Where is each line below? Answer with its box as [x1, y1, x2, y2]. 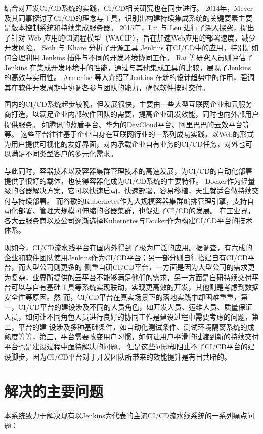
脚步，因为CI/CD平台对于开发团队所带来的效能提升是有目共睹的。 [11, 351, 231, 362]
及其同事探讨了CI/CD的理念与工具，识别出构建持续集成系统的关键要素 [4, 12, 238, 23]
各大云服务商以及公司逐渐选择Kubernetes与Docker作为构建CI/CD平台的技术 [4, 215, 253, 225]
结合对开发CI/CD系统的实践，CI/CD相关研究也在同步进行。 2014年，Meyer [4, 3, 253, 13]
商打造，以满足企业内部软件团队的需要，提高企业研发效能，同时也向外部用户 [4, 108, 259, 119]
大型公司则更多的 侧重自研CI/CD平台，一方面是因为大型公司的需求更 [25, 262, 255, 272]
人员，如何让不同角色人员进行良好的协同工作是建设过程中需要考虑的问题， [4, 311, 252, 322]
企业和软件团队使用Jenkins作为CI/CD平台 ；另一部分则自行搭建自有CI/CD [4, 252, 248, 262]
